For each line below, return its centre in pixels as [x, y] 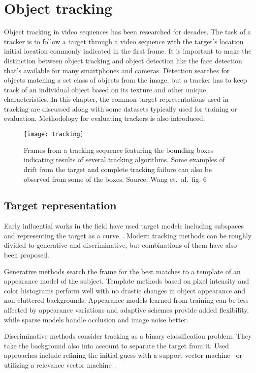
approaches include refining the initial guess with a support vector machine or [123, 355]
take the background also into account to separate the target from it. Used [116, 345]
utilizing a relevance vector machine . [61, 365]
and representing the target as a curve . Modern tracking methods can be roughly [128, 235]
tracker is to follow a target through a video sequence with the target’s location [124, 41]
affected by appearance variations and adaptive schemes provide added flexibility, [127, 310]
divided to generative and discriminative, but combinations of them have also [121, 245]
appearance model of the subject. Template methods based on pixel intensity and [127, 281]
